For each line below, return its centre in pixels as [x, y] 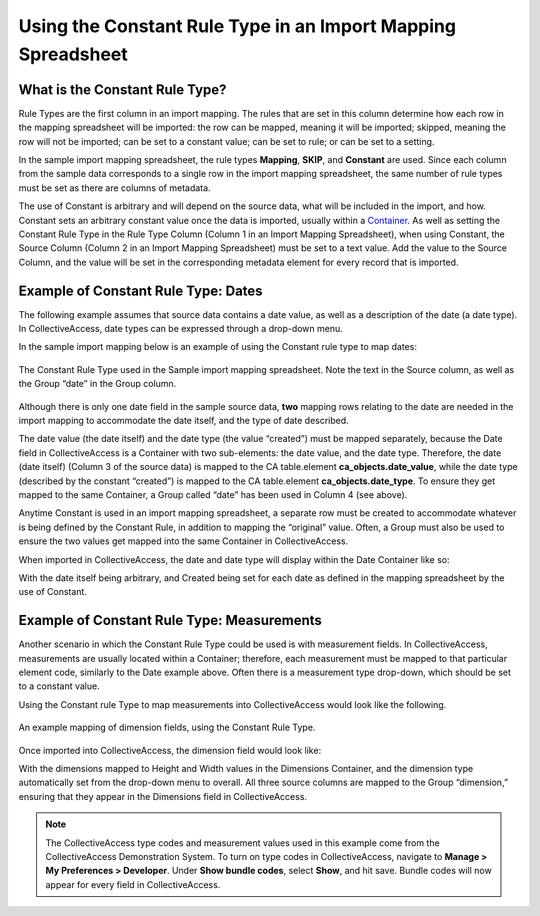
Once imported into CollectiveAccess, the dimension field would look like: [170, 750]
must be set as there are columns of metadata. [114, 187]
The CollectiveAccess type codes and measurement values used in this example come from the [242, 842]
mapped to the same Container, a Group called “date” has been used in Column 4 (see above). [213, 494]
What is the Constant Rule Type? [122, 89]
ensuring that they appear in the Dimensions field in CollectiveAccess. [163, 796]
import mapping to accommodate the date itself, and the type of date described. [183, 421]
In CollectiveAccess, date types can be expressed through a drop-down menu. [181, 329]
